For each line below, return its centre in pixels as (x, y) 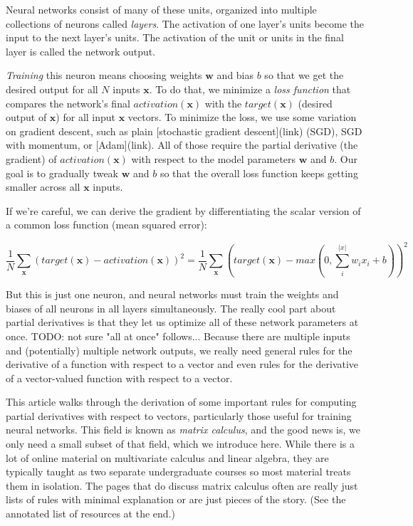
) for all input (86, 117)
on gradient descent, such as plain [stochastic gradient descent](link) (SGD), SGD (184, 131)
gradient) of (31, 158)
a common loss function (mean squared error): (106, 225)
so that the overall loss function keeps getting (259, 173)
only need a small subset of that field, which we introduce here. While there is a (181, 444)
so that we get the (304, 75)
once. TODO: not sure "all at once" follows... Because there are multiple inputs (178, 336)
